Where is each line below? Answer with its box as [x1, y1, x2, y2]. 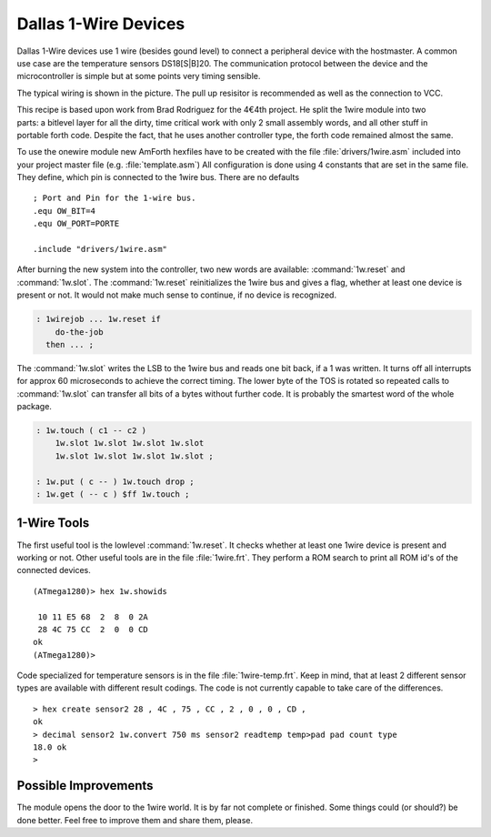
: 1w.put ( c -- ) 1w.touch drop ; [35, 476, 195, 487]
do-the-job [55, 327, 104, 337]
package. [16, 401, 52, 412]
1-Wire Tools [16, 515, 90, 531]
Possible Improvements [16, 778, 154, 793]
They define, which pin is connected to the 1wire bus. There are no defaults [16, 172, 300, 183]
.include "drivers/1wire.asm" [33, 244, 168, 255]
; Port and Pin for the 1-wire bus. [33, 193, 196, 204]
